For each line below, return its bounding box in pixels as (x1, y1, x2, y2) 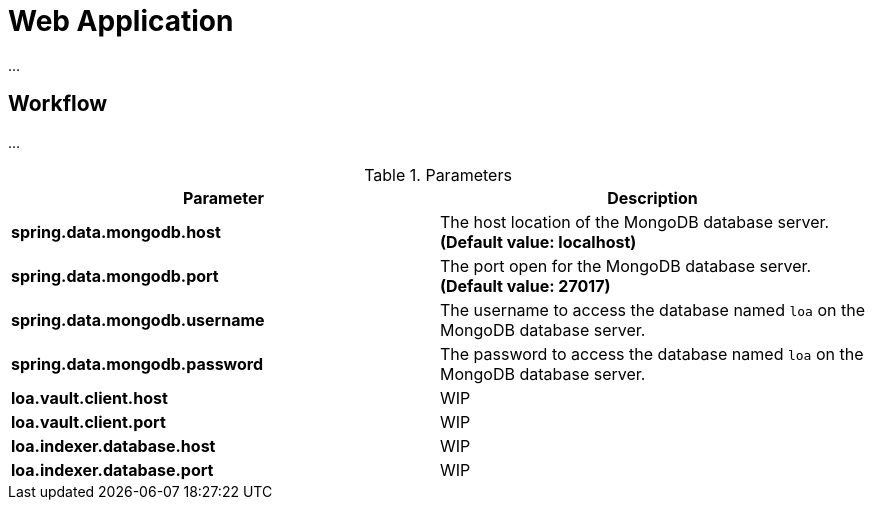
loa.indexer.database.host (11, 435, 216, 456)
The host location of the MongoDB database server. (440, 211, 830, 232)
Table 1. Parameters (364, 164, 512, 185)
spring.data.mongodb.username (11, 309, 265, 330)
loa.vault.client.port (11, 411, 166, 432)
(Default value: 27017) (440, 275, 611, 296)
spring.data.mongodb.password (11, 353, 263, 374)
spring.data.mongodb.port (11, 265, 219, 286)
